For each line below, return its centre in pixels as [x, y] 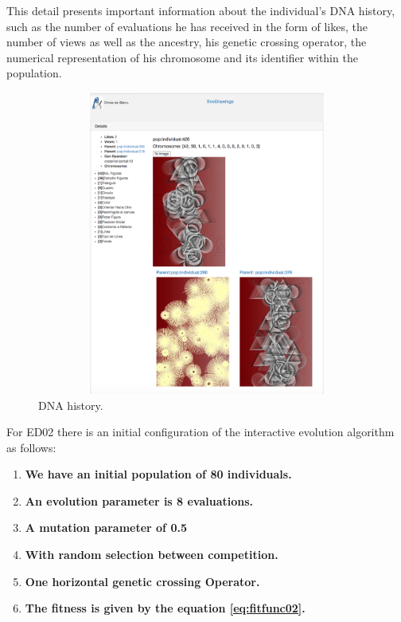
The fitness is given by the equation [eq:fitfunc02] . [165, 608]
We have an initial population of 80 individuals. [158, 474]
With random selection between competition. [152, 555]
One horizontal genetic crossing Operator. [142, 581]
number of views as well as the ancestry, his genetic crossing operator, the [187, 42]
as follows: [31, 447]
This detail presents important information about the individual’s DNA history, [201, 10]
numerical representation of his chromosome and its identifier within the [182, 57]
